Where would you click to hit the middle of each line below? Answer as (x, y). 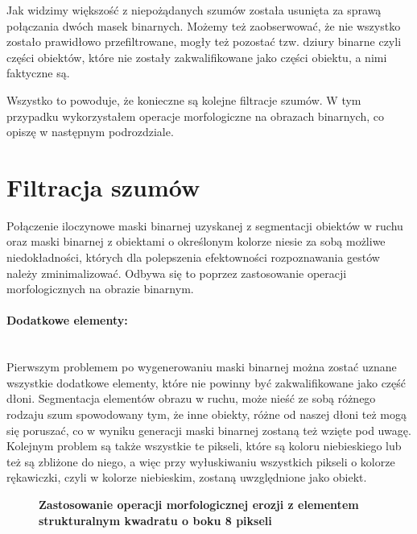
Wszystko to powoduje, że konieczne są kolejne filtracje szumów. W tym (184, 99)
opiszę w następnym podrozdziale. (90, 132)
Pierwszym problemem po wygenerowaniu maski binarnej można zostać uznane (202, 367)
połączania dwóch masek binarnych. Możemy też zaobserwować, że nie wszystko (204, 25)
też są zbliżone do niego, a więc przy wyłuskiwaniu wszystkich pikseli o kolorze (201, 461)
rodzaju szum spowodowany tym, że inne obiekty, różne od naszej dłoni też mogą (206, 414)
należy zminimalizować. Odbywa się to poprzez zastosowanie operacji (177, 273)
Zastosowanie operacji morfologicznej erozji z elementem (199, 504)
